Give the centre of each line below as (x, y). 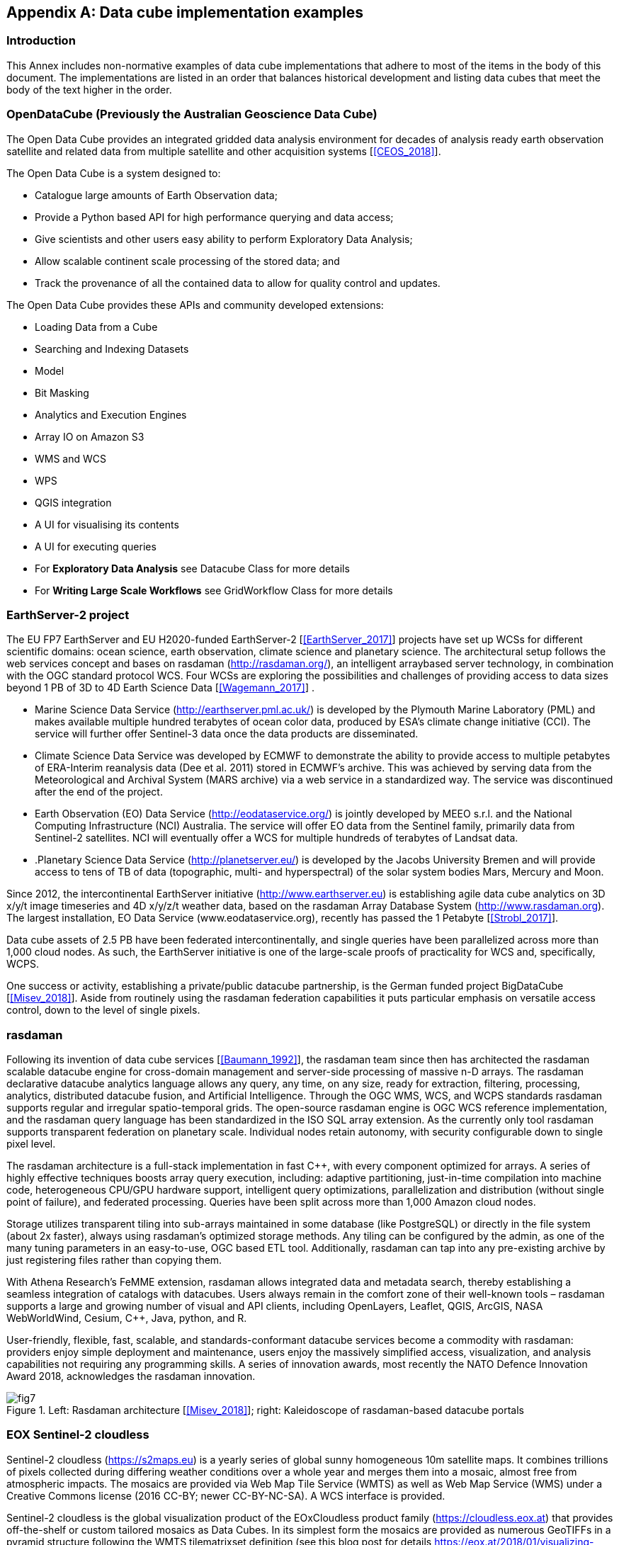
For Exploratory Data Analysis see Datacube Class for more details (192, 568)
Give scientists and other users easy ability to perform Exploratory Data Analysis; (224, 239)
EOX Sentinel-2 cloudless (78, 1435)
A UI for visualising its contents (107, 524)
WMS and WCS (71, 458)
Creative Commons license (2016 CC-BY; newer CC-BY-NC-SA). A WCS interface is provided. (226, 1495)
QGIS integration (73, 502)
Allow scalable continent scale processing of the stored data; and (187, 261)
